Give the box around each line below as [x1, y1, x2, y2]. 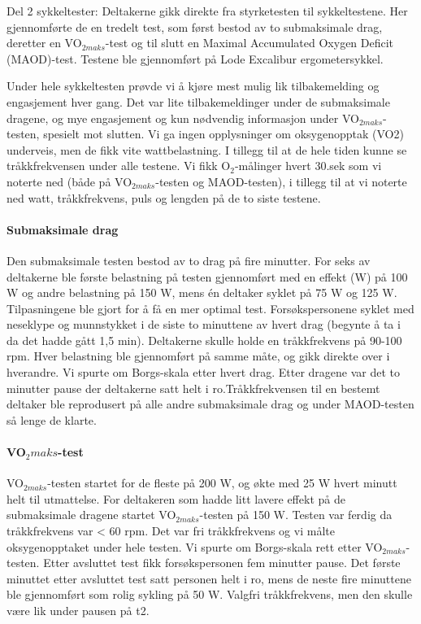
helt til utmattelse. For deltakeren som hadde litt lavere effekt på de [7, 490, 345, 507]
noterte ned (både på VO [7, 172, 132, 190]
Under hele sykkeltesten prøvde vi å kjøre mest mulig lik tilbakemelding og [7, 77, 380, 94]
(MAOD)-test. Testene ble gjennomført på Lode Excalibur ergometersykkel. [7, 50, 384, 67]
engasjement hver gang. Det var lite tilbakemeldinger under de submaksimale [7, 93, 390, 110]
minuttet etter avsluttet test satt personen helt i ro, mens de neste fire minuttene [7, 569, 411, 587]
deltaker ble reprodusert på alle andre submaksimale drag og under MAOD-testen [7, 395, 414, 412]
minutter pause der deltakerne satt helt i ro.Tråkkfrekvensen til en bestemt [7, 379, 380, 396]
